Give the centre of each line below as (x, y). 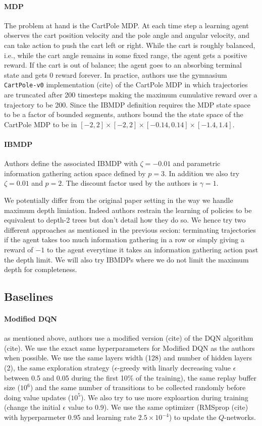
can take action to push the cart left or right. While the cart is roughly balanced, (130, 45)
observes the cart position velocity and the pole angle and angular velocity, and (127, 35)
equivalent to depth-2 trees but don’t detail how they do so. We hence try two (125, 220)
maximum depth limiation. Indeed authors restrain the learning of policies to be (128, 210)
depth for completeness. (41, 269)
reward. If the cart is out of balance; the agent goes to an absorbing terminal (123, 65)
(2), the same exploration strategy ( (59, 368)
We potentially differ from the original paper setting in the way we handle (119, 200)
